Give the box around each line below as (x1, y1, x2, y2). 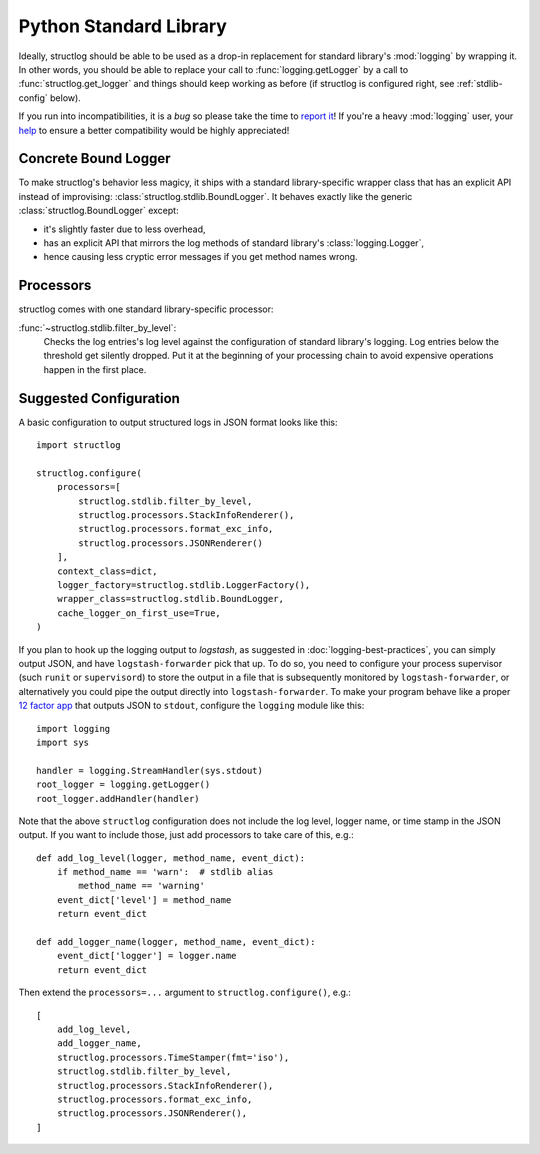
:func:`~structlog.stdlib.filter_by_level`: (18, 321, 177, 334)
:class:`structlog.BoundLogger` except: (18, 205, 179, 217)
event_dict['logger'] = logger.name (56, 950, 237, 962)
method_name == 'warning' (78, 880, 205, 892)
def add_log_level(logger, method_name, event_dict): (36, 852, 305, 864)
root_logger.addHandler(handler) (36, 793, 200, 804)
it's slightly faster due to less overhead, (43, 223, 206, 235)
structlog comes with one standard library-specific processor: (18, 303, 274, 315)
